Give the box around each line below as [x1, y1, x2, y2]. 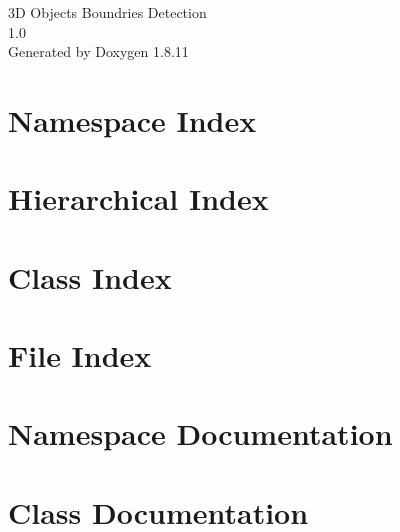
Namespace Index [8, 99, 257, 140]
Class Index [8, 256, 172, 297]
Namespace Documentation [8, 413, 393, 454]
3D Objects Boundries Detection [8, 2, 207, 22]
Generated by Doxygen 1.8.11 [8, 41, 189, 62]
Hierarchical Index [8, 178, 269, 219]
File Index [8, 335, 152, 376]
